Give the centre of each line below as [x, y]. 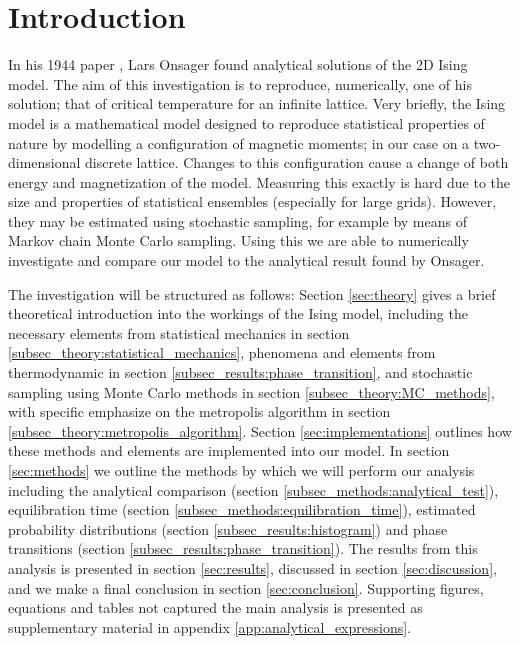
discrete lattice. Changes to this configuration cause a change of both [297, 162]
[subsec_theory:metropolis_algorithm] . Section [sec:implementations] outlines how [260, 430]
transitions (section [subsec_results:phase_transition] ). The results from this [243, 548]
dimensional [44, 162]
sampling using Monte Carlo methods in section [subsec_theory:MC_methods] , [251, 391]
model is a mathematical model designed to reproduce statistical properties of [246, 122]
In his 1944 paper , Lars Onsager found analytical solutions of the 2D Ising [238, 64]
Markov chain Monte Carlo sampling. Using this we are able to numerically [238, 240]
